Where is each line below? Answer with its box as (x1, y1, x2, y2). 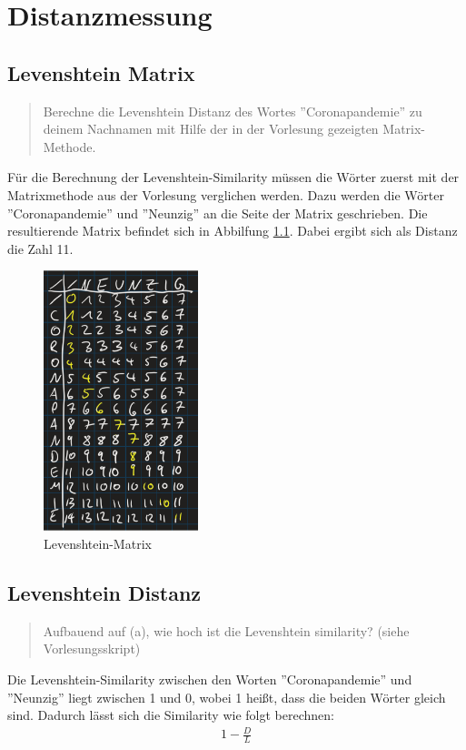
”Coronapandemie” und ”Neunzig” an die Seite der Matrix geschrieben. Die (7, 203, 428, 222)
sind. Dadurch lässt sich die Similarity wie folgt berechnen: (7, 705, 334, 725)
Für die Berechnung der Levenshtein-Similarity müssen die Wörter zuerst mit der (7, 167, 460, 187)
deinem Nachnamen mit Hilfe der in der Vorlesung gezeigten (43, 119, 379, 138)
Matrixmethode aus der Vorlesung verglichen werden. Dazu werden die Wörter (7, 185, 444, 204)
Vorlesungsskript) (43, 639, 141, 658)
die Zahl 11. (7, 238, 74, 258)
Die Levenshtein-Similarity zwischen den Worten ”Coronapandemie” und (7, 670, 412, 689)
